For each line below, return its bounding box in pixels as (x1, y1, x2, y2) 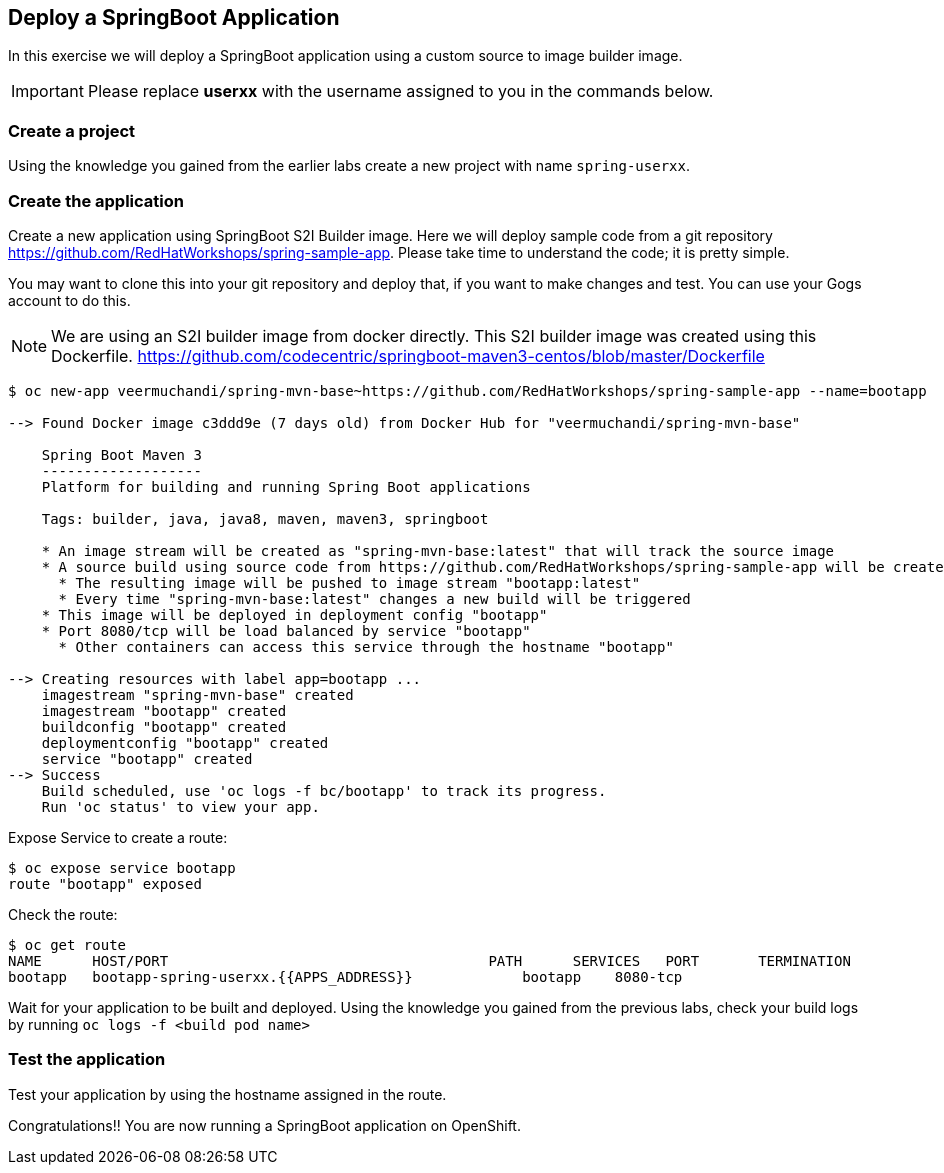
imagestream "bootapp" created (41, 702, 287, 719)
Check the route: (8, 905, 118, 923)
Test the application (8, 1049, 166, 1070)
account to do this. (8, 291, 131, 309)
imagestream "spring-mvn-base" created (41, 686, 354, 703)
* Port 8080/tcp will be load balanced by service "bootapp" (41, 622, 531, 639)
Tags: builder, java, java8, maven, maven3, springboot (41, 510, 489, 527)
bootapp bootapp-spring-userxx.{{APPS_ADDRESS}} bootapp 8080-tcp (8, 968, 683, 985)
